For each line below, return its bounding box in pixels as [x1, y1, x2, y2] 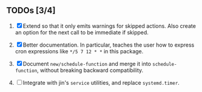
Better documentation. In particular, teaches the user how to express [22, 41, 195, 48]
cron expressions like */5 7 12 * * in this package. [15, 47, 144, 54]
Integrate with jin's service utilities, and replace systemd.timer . [22, 79, 180, 86]
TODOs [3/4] [6, 5, 56, 16]
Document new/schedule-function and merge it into [22, 60, 152, 67]
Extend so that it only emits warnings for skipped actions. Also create [22, 22, 196, 30]
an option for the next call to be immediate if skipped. [15, 28, 149, 36]
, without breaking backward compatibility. [37, 67, 144, 74]
